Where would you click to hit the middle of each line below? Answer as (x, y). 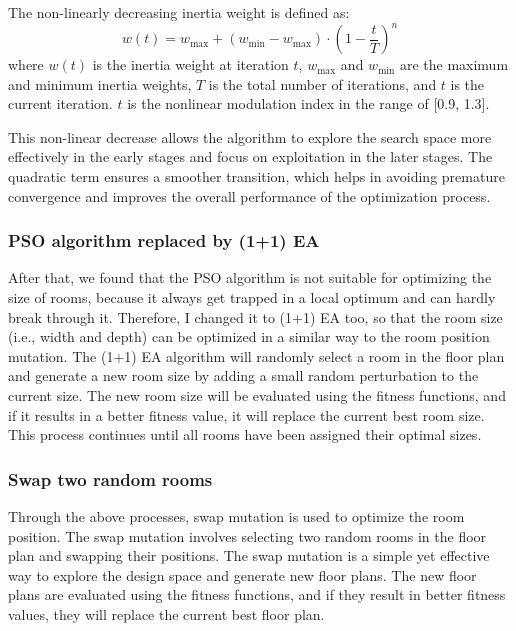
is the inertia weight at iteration (190, 64)
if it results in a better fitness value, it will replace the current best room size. (246, 414)
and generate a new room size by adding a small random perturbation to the (243, 375)
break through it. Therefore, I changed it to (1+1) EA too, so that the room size (255, 316)
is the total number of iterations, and (322, 83)
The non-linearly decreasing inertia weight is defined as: (179, 12)
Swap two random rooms (110, 478)
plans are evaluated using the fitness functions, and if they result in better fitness (257, 594)
